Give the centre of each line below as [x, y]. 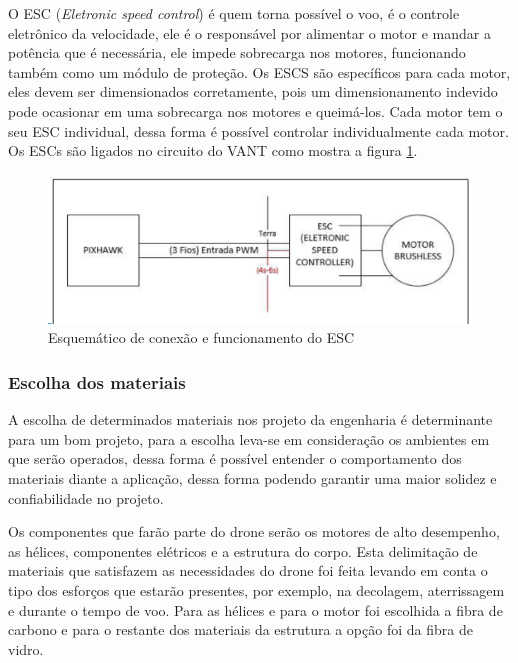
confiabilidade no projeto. [86, 497]
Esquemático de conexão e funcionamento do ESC [201, 337]
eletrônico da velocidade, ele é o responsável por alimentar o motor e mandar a [249, 32]
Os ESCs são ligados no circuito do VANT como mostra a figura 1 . [213, 150]
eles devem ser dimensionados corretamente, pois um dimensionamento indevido [253, 91]
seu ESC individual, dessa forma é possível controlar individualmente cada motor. [258, 130]
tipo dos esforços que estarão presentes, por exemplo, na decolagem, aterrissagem [256, 589]
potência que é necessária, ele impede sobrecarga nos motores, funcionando [237, 52]
